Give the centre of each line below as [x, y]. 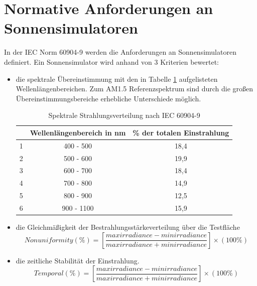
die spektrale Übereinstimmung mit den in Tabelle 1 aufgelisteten [117, 79]
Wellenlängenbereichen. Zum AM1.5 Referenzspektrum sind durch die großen [135, 89]
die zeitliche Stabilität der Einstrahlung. [78, 260]
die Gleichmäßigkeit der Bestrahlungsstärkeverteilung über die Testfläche [128, 227]
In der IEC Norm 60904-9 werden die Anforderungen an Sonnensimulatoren [120, 52]
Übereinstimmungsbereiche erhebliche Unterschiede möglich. [108, 98]
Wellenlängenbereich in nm [78, 132]
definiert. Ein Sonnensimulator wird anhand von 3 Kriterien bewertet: [111, 61]
